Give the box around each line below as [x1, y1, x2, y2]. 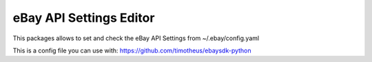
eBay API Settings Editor [12, 10, 155, 25]
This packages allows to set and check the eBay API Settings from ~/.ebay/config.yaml [12, 34, 260, 42]
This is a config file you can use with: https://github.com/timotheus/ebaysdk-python [12, 46, 251, 55]
